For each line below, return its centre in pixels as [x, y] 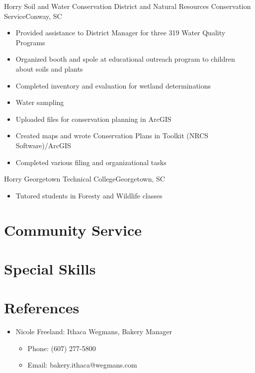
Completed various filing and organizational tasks [91, 162]
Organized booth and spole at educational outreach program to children [125, 59]
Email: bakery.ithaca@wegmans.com [82, 365]
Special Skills [50, 268]
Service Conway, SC [33, 16]
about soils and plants [49, 68]
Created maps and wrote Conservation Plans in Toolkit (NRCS [112, 136]
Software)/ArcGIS [43, 145]
